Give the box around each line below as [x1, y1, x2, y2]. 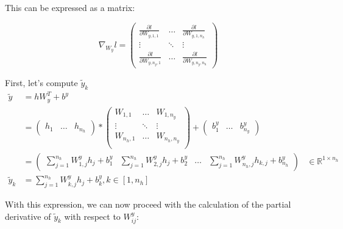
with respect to [64, 209, 121, 222]
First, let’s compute [5, 76, 78, 89]
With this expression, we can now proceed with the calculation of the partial [5, 198, 291, 211]
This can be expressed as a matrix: [5, 1, 135, 13]
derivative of [5, 209, 51, 222]
